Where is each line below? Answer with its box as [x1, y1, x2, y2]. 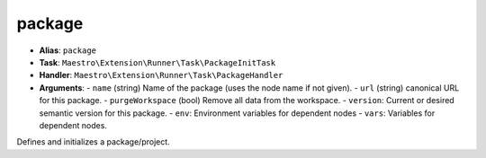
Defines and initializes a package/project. [16, 136, 170, 147]
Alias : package [39, 45, 97, 56]
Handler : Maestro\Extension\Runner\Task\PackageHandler [39, 70, 283, 81]
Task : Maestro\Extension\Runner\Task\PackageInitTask [39, 57, 276, 67]
